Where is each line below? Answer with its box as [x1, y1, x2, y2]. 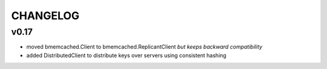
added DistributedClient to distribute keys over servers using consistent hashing [26, 52, 226, 59]
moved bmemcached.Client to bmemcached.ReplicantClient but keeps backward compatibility [26, 43, 263, 50]
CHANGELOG [11, 9, 80, 22]
